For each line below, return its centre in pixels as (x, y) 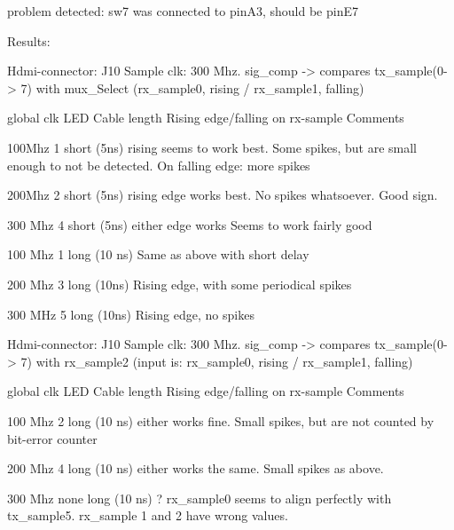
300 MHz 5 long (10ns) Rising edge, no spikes (131, 314)
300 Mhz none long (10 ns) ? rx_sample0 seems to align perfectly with (200, 498)
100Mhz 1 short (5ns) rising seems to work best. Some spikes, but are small (212, 147)
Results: (29, 40)
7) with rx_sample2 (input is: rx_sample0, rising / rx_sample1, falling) (217, 361)
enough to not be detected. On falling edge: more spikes (159, 165)
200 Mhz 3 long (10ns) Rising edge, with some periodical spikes (180, 284)
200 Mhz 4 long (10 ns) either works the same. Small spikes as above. (196, 468)
